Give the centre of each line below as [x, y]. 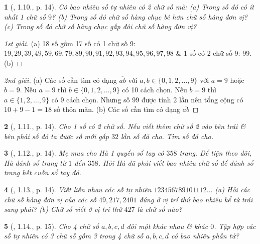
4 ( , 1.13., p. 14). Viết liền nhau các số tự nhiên [78, 189]
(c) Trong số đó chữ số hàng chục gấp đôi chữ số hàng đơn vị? [100, 26]
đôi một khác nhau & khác [167, 226]
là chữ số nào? [160, 209]
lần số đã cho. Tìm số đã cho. [167, 136]
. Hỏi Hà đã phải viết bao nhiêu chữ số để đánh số [176, 162]
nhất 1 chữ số [25, 16]
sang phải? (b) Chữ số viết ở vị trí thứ [63, 209]
